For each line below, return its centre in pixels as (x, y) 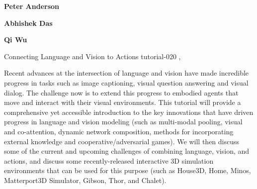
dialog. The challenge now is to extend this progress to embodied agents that (121, 92)
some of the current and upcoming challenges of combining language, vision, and (127, 151)
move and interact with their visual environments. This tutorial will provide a (123, 102)
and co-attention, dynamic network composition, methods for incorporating (119, 131)
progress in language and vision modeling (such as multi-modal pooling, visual (123, 122)
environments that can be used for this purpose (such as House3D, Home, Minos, (128, 170)
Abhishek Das (28, 23)
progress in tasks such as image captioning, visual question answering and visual (126, 82)
